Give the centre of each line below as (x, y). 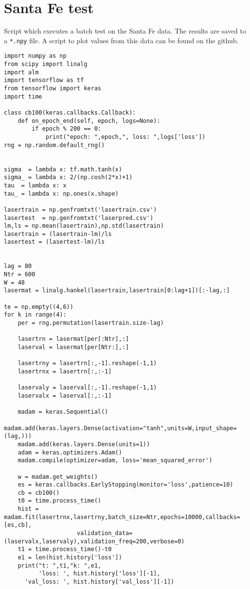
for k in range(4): (35, 315)
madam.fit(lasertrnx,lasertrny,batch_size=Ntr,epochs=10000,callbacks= (122, 517)
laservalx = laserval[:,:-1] (65, 395)
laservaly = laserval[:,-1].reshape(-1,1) (87, 388)
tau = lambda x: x (35, 185)
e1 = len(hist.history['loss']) (70, 558)
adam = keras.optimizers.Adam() (70, 452)
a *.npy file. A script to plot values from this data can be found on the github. (121, 40)
